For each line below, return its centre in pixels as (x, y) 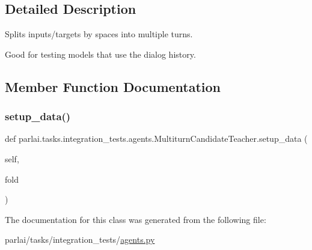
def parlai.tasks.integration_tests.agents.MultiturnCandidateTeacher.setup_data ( (156, 139)
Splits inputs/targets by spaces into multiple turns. (99, 34)
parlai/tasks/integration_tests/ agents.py (80, 239)
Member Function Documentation (113, 86)
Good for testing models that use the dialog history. (100, 54)
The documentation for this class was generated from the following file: (136, 219)
